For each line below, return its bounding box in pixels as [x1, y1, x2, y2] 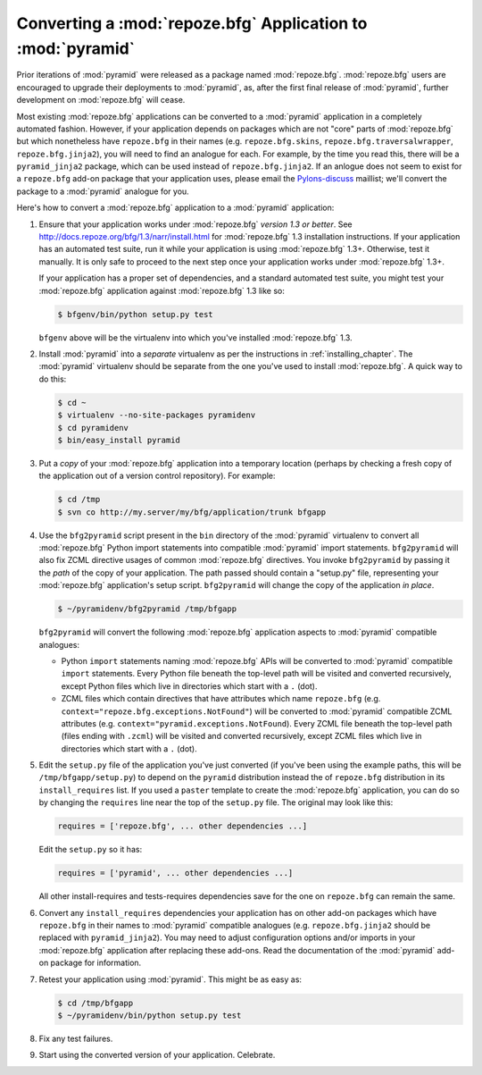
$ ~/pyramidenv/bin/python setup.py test [57, 1010, 242, 1020]
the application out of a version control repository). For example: [38, 470, 276, 482]
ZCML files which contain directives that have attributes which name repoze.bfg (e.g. [61, 693, 381, 704]
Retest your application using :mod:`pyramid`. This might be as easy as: [38, 974, 303, 985]
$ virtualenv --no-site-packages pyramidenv [57, 410, 256, 420]
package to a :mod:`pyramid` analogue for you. [16, 186, 189, 197]
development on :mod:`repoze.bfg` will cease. [16, 95, 186, 105]
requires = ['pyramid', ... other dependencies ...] [57, 868, 294, 878]
